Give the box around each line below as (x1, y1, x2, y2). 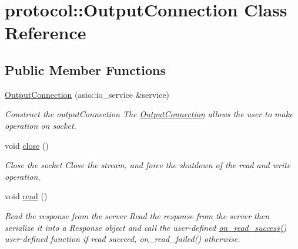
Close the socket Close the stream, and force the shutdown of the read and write (5, 159, 291, 171)
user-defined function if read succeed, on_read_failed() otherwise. (5, 233, 240, 245)
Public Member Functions (5, 60, 166, 79)
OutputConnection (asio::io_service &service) (5, 88, 169, 100)
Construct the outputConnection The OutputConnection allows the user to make (5, 108, 293, 120)
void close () (5, 139, 49, 151)
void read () (5, 190, 48, 202)
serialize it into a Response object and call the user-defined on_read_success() (5, 221, 287, 233)
